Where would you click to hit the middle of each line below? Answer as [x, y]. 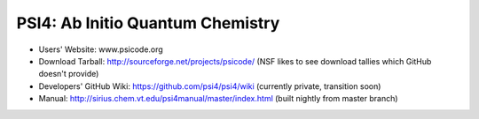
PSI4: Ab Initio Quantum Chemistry [148, 23]
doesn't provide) [69, 74]
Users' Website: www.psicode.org [101, 49]
